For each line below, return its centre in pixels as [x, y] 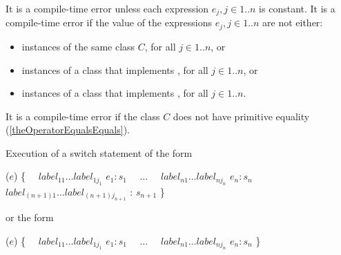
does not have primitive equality [241, 116]
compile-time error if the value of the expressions [109, 22]
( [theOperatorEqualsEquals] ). [68, 130]
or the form [30, 217]
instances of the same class [78, 46]
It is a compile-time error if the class [83, 116]
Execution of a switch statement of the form [99, 152]
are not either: [293, 22]
